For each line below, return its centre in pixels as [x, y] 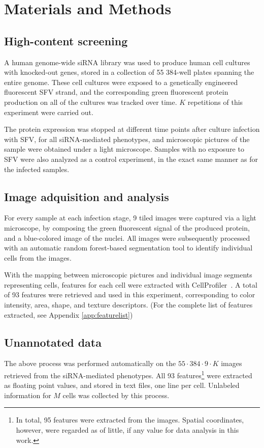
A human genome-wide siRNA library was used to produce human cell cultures [127, 62]
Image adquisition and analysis [87, 196]
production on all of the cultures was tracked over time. [91, 102]
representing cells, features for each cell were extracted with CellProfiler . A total [131, 284]
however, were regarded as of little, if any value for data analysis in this [127, 430]
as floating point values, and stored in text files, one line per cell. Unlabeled [122, 385]
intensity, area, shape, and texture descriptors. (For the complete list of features [128, 305]
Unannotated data [53, 342]
